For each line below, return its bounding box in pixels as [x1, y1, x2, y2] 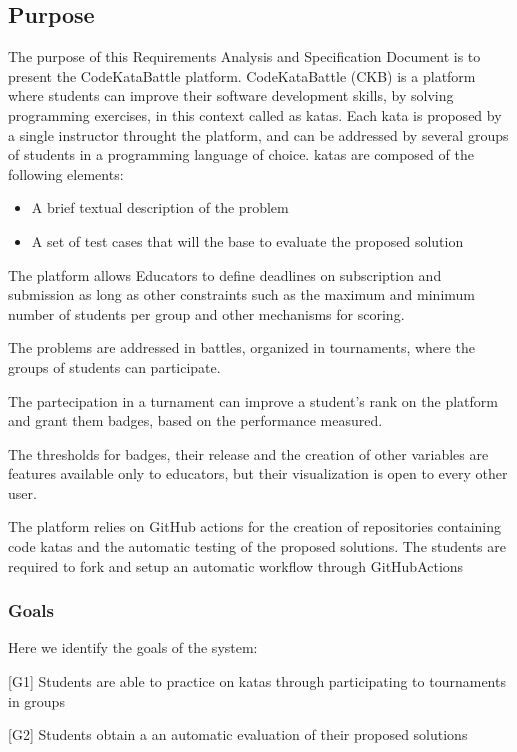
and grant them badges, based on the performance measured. [8, 410, 383, 431]
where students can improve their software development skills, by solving [8, 85, 454, 106]
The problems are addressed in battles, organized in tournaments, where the [8, 337, 475, 358]
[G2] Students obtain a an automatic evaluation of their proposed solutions [8, 724, 468, 745]
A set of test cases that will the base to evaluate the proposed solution [31, 230, 464, 251]
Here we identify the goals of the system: [8, 637, 258, 658]
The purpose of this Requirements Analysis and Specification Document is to [8, 46, 481, 67]
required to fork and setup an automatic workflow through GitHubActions [8, 555, 464, 576]
